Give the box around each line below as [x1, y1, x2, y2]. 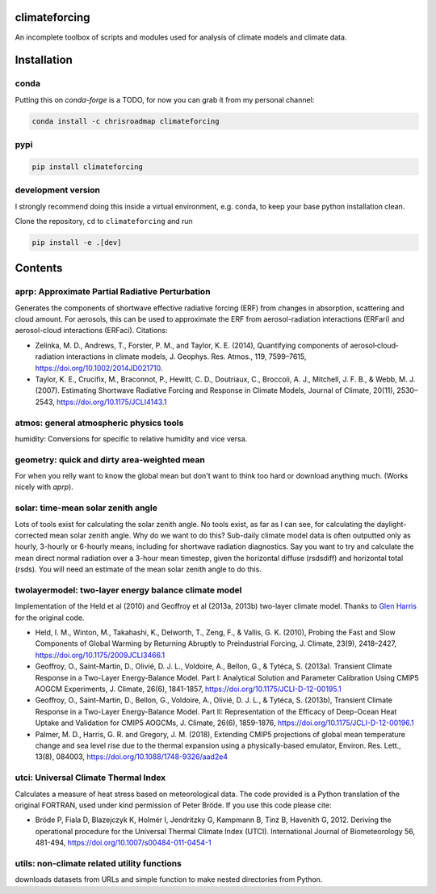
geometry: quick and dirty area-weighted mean [15, 453, 205, 465]
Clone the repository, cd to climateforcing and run [15, 216, 193, 226]
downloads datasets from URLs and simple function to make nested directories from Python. [15, 875, 323, 884]
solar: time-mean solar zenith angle [15, 502, 157, 513]
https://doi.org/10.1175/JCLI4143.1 [57, 397, 167, 407]
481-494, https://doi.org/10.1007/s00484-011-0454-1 [35, 837, 212, 848]
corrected [15, 530, 48, 540]
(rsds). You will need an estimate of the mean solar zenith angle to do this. [15, 564, 262, 574]
